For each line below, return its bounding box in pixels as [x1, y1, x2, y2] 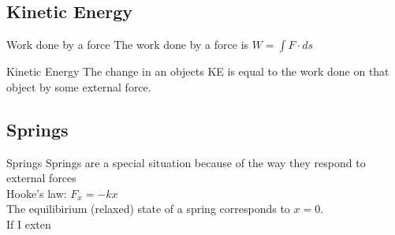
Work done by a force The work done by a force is [6, 36, 249, 53]
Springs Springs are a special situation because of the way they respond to [6, 154, 366, 170]
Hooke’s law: [6, 185, 67, 201]
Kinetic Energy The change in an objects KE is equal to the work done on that [6, 63, 389, 80]
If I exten [6, 215, 51, 232]
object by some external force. [6, 78, 151, 95]
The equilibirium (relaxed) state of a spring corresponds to [6, 200, 290, 217]
